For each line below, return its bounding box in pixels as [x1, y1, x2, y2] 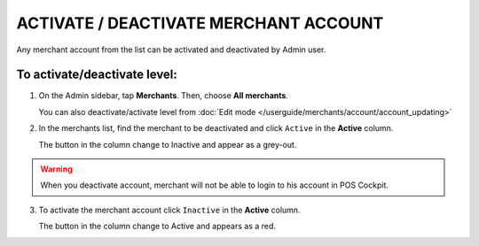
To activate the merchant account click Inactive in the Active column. [38, 204, 301, 215]
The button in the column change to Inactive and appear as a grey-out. [38, 139, 297, 150]
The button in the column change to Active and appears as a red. [38, 221, 277, 232]
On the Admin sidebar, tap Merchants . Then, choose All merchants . [38, 90, 288, 101]
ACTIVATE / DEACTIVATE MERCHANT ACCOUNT [16, 13, 384, 33]
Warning [40, 164, 73, 174]
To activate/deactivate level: [16, 67, 177, 82]
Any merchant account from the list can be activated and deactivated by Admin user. [16, 44, 326, 55]
